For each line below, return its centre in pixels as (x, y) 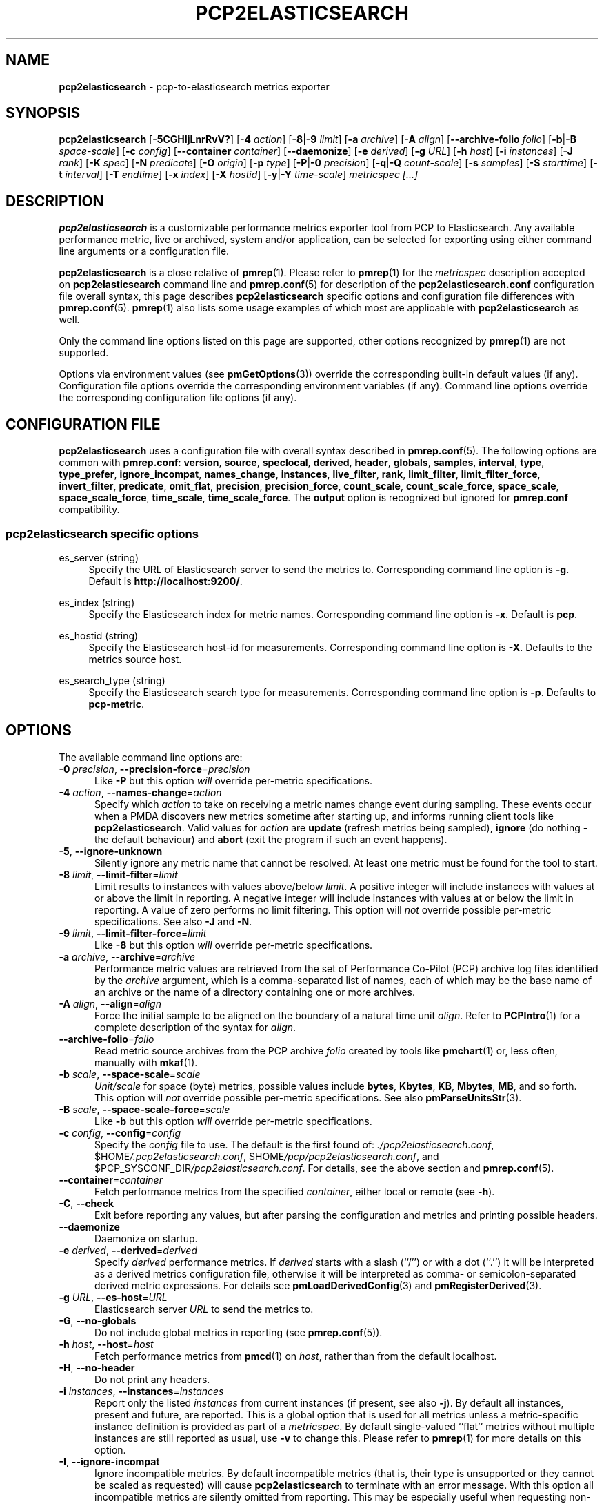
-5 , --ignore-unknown (111, 851)
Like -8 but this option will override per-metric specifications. (234, 945)
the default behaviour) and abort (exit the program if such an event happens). (271, 839)
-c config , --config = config (120, 1132)
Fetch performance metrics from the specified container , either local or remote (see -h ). (295, 1191)
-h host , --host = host (106, 1344)
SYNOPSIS (43, 113)
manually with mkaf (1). (146, 1062)
